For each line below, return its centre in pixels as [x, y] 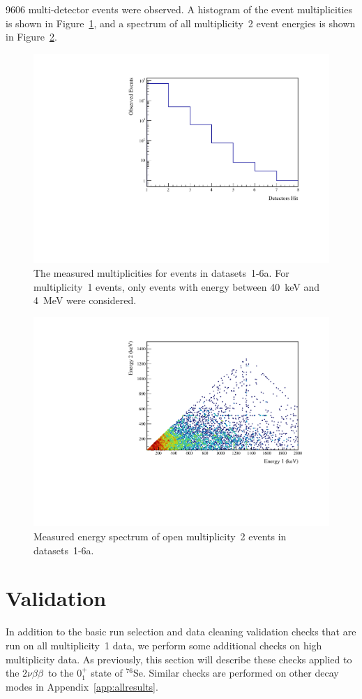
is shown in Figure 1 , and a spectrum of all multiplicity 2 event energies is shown [181, 23]
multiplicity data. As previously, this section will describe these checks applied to [179, 659]
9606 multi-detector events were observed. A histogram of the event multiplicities [179, 9]
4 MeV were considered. [85, 300]
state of [107, 673]
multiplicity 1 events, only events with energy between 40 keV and [177, 286]
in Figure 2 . [31, 37]
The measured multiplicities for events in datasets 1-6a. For [161, 273]
